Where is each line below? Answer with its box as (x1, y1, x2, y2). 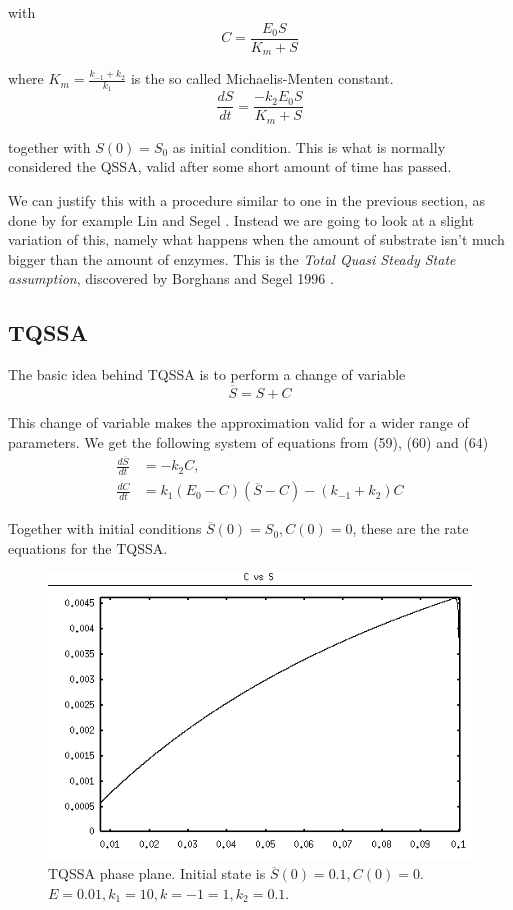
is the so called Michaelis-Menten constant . (130, 68, 394, 89)
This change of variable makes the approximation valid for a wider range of (8, 412, 469, 433)
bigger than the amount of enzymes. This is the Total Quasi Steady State (8, 248, 456, 269)
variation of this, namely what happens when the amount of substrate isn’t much (8, 229, 505, 250)
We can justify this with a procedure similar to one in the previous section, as (8, 190, 486, 211)
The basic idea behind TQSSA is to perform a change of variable (8, 364, 406, 385)
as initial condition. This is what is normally (172, 136, 446, 157)
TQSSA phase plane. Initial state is (48, 863, 266, 884)
